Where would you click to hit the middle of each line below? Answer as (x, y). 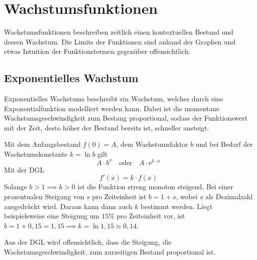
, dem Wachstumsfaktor (152, 144)
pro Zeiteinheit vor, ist (151, 216)
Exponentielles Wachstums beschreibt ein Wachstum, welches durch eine (114, 99)
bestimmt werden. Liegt (176, 206)
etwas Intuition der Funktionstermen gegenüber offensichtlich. (97, 51)
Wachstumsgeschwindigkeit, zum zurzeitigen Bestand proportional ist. (110, 251)
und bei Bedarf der (224, 144)
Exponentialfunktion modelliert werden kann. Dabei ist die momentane (112, 108)
